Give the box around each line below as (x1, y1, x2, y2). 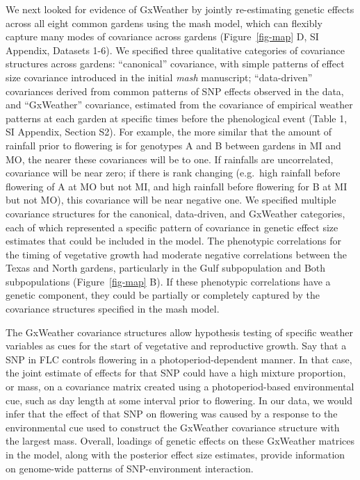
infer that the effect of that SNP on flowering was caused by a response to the (6, 406, 338, 421)
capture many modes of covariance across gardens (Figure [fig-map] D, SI (6, 29, 319, 44)
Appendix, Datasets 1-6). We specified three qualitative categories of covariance (6, 42, 345, 57)
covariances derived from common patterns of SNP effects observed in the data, (6, 83, 344, 98)
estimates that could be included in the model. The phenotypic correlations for (6, 233, 341, 248)
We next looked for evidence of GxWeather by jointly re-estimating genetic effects (6, 2, 354, 16)
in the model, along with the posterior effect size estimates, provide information (6, 447, 345, 461)
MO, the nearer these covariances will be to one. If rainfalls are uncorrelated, (6, 151, 334, 166)
